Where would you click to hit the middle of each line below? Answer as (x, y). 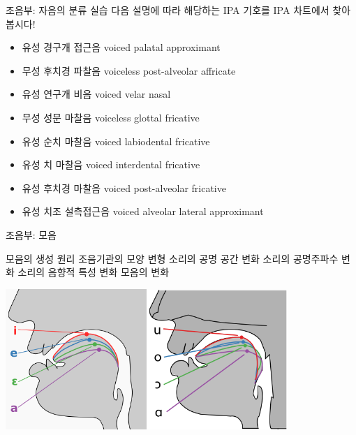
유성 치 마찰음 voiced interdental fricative (111, 164)
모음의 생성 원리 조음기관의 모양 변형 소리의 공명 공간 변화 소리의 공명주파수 (172, 258)
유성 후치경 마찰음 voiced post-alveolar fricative (124, 187)
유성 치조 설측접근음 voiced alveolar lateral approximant (143, 211)
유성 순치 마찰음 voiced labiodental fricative (116, 141)
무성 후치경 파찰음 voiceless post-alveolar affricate (129, 70)
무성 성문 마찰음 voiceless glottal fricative (111, 117)
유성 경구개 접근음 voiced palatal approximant (121, 47)
